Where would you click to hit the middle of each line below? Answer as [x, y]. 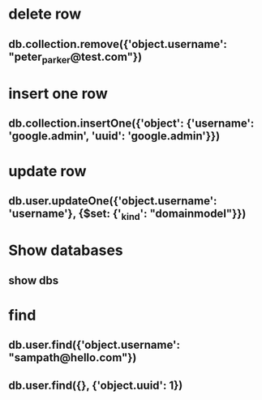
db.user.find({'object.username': [94, 345]
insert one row [58, 93]
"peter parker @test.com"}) [75, 58]
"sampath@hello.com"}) [73, 358]
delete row [45, 14]
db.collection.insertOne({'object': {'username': [131, 124]
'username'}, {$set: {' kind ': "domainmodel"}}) [127, 215]
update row [47, 171]
